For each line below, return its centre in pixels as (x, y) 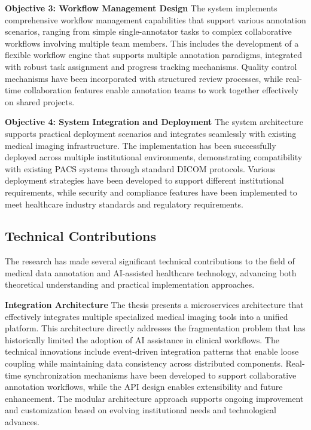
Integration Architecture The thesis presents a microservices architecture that (154, 305)
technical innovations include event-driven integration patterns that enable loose (152, 351)
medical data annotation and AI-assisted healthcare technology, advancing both (151, 272)
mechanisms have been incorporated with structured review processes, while (144, 78)
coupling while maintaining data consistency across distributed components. (144, 363)
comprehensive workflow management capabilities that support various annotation (155, 19)
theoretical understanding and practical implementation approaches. (130, 284)
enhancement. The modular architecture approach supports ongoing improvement (154, 398)
